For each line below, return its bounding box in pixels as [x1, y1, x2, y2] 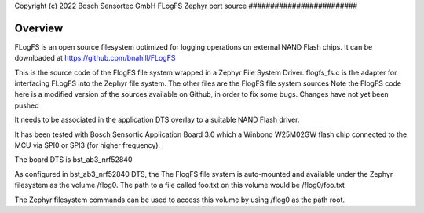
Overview [14, 21, 64, 35]
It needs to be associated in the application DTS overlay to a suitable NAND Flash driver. [14, 115, 300, 125]
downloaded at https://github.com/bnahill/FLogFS [14, 53, 176, 63]
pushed [14, 101, 39, 110]
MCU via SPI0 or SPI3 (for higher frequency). [14, 141, 161, 150]
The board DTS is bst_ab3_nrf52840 [14, 155, 133, 164]
